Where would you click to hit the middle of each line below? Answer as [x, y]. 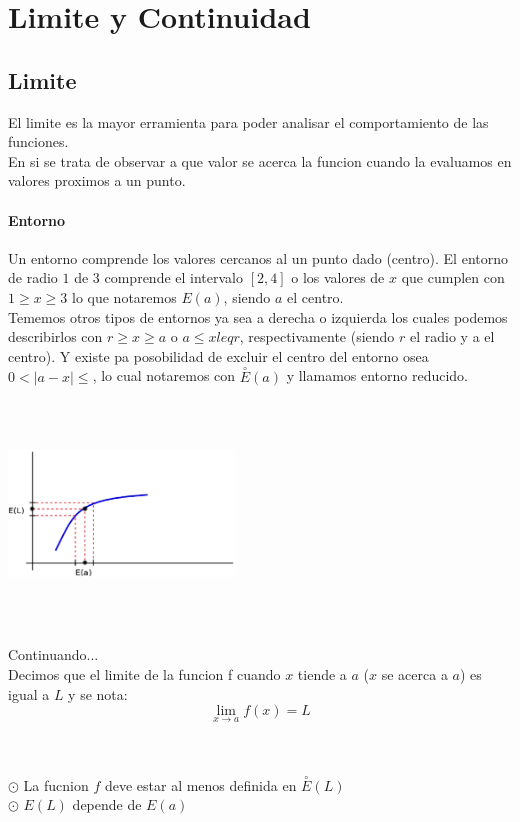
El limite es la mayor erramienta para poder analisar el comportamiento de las [248, 121]
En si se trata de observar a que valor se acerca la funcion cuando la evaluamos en [260, 160]
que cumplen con [453, 277]
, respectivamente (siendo [317, 336]
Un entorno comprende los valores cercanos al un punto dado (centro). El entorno [258, 257]
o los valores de [338, 277]
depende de [107, 804]
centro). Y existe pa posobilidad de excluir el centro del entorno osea [218, 355]
